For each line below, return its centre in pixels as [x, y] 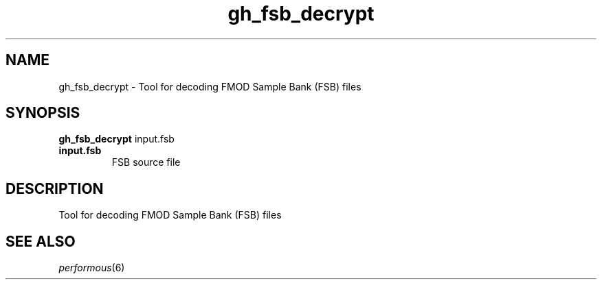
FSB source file [146, 162]
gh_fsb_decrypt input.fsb [116, 139]
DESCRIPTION [55, 188]
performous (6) [92, 268]
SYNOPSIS [43, 113]
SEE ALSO [41, 241]
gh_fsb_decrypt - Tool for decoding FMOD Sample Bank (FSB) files [210, 86]
